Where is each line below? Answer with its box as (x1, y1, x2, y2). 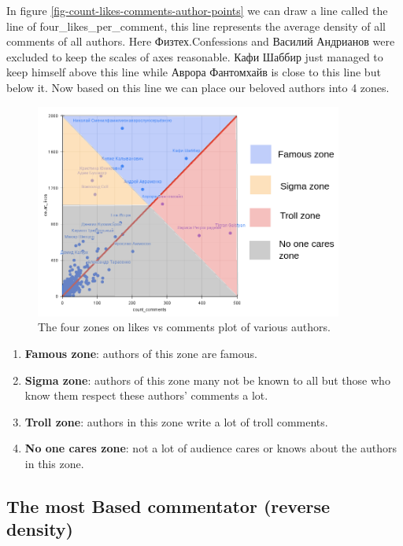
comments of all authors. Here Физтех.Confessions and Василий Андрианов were (6, 33, 395, 50)
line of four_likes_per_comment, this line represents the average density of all (6, 17, 386, 34)
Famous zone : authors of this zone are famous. (24, 345, 257, 362)
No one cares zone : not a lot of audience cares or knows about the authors (24, 440, 397, 456)
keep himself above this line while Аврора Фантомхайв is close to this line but (6, 64, 381, 80)
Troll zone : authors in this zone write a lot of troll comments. (24, 413, 328, 430)
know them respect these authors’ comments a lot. (24, 387, 268, 404)
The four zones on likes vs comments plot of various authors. (38, 319, 331, 335)
